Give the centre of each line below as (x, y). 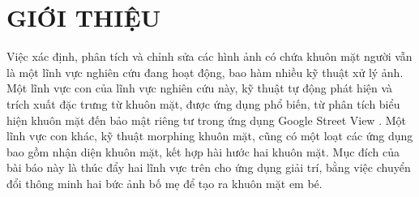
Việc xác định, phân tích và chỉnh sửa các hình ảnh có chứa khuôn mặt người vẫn (209, 56)
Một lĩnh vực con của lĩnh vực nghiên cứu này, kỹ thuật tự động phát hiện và (200, 88)
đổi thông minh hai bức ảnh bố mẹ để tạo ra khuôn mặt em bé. (165, 183)
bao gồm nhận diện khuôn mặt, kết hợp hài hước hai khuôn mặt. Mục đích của (203, 151)
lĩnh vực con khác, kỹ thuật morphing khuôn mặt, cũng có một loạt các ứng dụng (210, 136)
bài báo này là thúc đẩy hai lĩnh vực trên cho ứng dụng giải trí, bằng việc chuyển (209, 167)
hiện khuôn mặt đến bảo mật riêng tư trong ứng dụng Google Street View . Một (206, 120)
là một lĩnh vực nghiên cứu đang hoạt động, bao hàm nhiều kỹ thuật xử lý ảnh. (205, 72)
